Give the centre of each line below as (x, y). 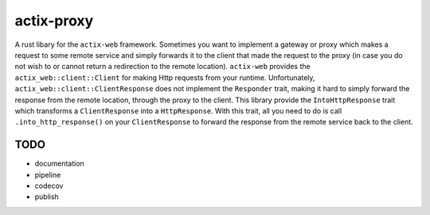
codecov (49, 186)
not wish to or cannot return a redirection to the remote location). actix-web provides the (162, 67)
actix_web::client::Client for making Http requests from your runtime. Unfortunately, (165, 77)
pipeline (48, 175)
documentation (60, 163)
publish (47, 197)
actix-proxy (54, 21)
